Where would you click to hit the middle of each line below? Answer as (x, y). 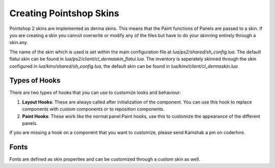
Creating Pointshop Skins (64, 13)
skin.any (18, 43)
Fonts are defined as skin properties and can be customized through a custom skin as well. (105, 159)
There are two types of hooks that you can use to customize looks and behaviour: (95, 93)
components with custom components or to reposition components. (93, 109)
